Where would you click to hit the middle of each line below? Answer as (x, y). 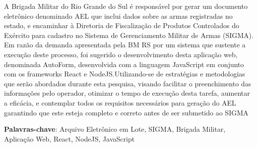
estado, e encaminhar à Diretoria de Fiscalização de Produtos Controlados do (122, 25)
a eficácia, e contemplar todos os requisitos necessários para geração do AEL (120, 102)
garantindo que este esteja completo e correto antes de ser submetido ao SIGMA (126, 112)
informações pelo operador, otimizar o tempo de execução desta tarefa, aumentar (127, 93)
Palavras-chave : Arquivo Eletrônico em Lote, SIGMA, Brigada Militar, (115, 129)
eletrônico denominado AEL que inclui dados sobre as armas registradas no (118, 16)
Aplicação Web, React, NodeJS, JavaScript (69, 138)
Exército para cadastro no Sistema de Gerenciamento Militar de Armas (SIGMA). (129, 35)
